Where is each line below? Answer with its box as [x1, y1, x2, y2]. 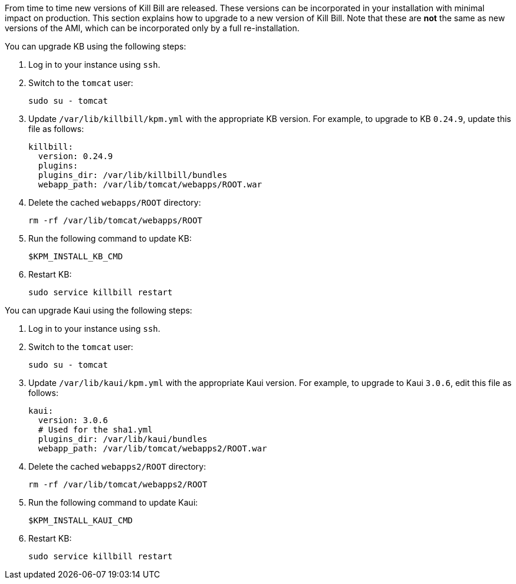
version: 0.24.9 [38, 151, 113, 161]
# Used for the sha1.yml [38, 425, 153, 434]
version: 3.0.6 [38, 415, 108, 425]
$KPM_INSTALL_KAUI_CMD [28, 516, 133, 525]
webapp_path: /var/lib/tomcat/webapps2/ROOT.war [38, 444, 267, 453]
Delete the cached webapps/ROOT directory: [28, 197, 201, 207]
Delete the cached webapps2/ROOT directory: [28, 461, 206, 471]
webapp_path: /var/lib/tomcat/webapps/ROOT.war [38, 180, 262, 189]
